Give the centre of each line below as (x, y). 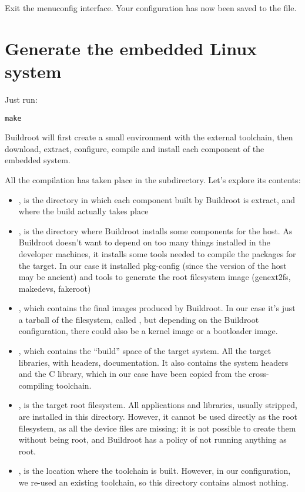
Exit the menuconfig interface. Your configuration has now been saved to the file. (151, 8)
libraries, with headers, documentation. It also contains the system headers (153, 362)
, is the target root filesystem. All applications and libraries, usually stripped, (158, 405)
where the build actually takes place (83, 211)
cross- (259, 374)
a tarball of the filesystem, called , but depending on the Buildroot (139, 319)
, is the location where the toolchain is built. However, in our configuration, (155, 471)
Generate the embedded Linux (131, 48)
